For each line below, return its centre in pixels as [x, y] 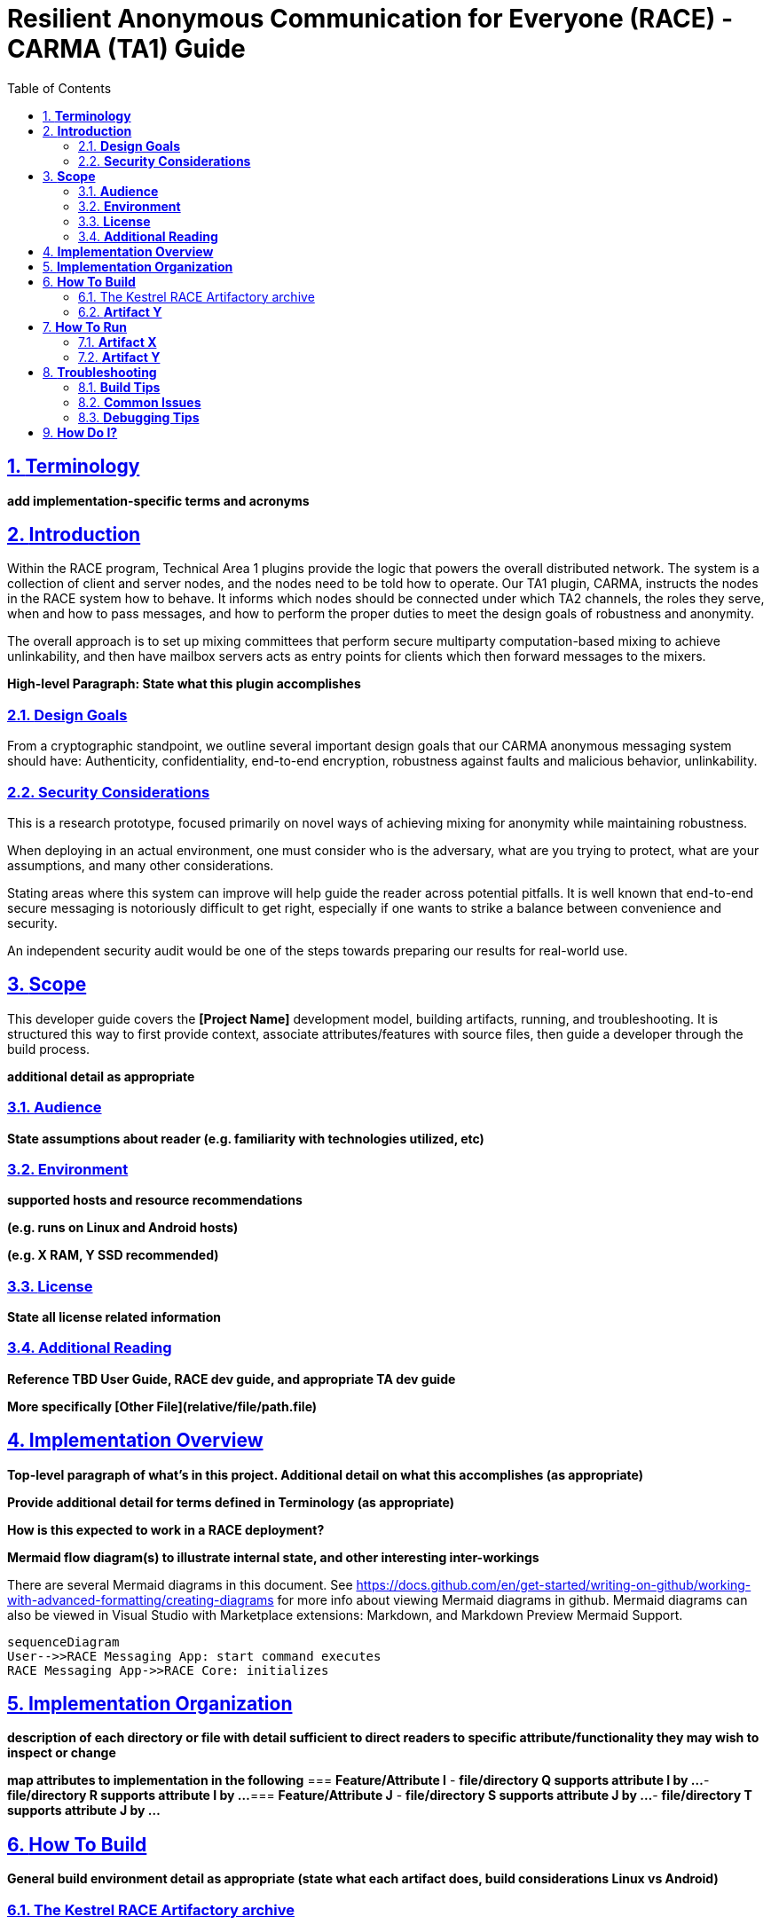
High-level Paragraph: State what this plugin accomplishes [184, 684]
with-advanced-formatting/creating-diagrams [141, 1599]
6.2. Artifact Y [120, 311]
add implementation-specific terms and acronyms [158, 500]
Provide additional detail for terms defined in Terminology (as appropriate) [231, 1502]
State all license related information [114, 1317]
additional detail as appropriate [101, 1076]
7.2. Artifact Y [119, 357]
